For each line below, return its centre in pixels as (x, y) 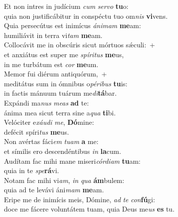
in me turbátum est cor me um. (51, 64)
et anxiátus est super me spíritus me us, (64, 54)
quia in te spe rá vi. (32, 170)
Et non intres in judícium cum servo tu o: (66, 6)
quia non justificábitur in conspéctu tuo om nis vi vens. (86, 16)
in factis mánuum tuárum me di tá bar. (60, 93)
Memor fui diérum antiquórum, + (55, 74)
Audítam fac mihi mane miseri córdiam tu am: (72, 161)
